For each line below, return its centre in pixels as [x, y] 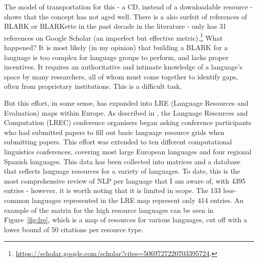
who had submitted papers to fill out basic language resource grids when [114, 132]
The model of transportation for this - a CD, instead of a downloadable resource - [129, 6]
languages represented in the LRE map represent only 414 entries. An [137, 200]
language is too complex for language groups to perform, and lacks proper [116, 57]
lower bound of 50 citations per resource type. [74, 229]
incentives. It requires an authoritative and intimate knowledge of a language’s [123, 67]
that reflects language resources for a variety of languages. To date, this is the [122, 171]
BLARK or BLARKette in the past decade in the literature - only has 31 [115, 26]
